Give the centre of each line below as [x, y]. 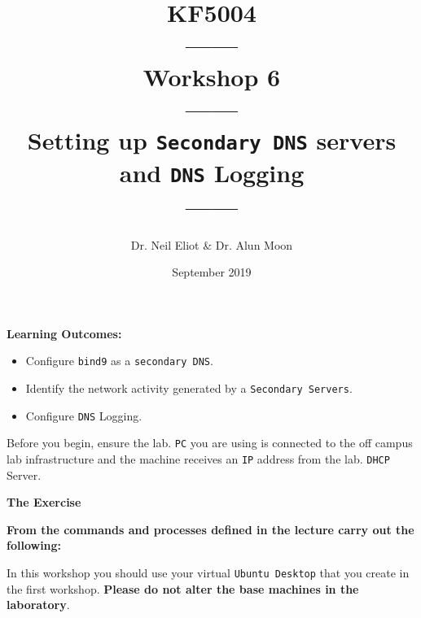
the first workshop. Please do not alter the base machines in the [183, 588]
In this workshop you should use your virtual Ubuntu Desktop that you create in [208, 572]
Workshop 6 [212, 76]
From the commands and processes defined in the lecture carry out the [210, 529]
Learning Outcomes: [64, 333]
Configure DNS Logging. [84, 415]
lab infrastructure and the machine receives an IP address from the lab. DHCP [198, 458]
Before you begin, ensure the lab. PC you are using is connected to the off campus [210, 443]
